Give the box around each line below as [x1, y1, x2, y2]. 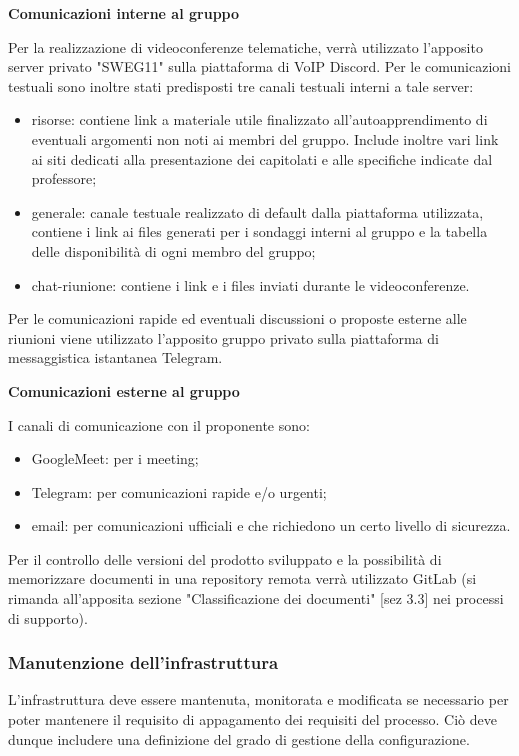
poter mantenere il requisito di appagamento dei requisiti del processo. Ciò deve [8, 709, 497, 730]
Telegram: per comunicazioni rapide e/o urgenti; [31, 481, 327, 502]
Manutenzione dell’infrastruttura [8, 650, 279, 675]
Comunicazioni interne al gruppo [8, 3, 240, 23]
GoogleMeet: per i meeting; [31, 448, 199, 469]
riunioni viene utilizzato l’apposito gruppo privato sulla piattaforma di [8, 327, 439, 348]
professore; [31, 168, 97, 189]
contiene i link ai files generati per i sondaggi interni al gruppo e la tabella [31, 221, 488, 242]
